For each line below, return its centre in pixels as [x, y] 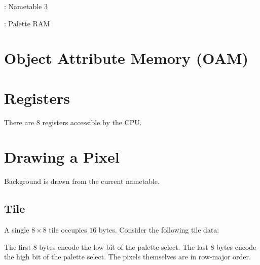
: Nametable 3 [26, 6]
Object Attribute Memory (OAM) [126, 58]
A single [17, 230]
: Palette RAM [27, 23]
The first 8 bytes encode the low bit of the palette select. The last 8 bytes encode [130, 247]
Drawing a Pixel [62, 157]
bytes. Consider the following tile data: [159, 230]
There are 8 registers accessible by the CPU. [73, 122]
